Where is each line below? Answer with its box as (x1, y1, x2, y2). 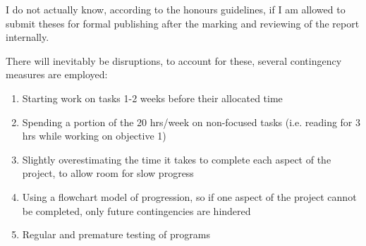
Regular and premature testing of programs (22, 227, 210, 242)
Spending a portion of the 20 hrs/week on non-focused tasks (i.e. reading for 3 (22, 114, 361, 129)
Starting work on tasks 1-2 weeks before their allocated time (22, 90, 283, 105)
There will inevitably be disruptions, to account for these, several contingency (6, 53, 342, 68)
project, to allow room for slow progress (22, 166, 194, 180)
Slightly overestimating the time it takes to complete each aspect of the (22, 152, 331, 166)
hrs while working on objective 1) (22, 128, 166, 143)
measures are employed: (6, 67, 108, 82)
